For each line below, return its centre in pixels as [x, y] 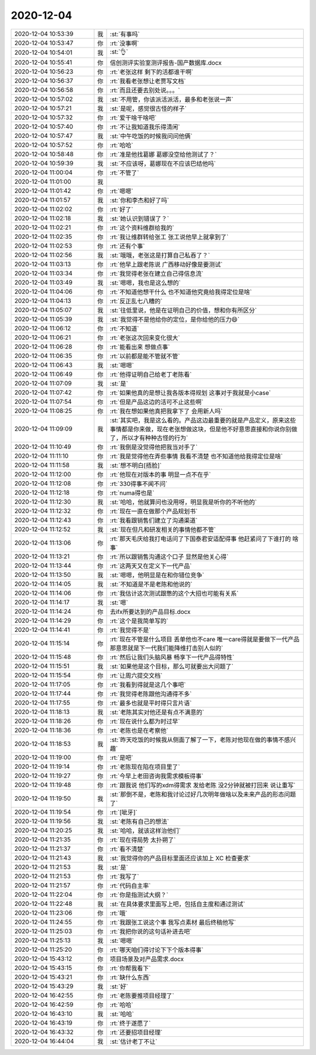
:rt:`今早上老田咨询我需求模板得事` [157, 776]
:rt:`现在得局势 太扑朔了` [143, 840]
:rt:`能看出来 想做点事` [140, 347]
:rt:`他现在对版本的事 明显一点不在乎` [160, 474]
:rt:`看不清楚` [127, 849]
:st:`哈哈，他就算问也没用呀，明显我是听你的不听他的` [183, 502]
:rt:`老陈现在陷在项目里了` [145, 767]
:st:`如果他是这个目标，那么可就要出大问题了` [172, 666]
